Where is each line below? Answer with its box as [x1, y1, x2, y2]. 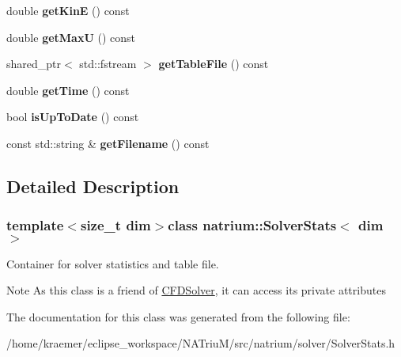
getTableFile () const [158, 55, 269, 72]
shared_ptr [6, 55, 62, 72]
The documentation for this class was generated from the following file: [6, 308, 350, 325]
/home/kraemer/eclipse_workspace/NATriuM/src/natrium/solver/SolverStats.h [6, 335, 395, 351]
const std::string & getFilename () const [6, 135, 210, 151]
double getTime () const [6, 82, 130, 98]
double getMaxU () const [6, 28, 136, 45]
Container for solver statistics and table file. [6, 255, 219, 272]
